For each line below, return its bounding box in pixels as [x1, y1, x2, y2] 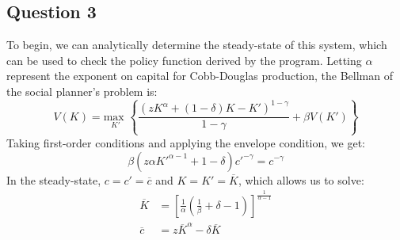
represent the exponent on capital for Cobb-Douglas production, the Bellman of [6, 67, 394, 84]
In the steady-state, [6, 171, 101, 188]
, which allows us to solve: [238, 171, 364, 188]
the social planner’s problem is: [6, 82, 158, 99]
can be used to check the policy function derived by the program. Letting [6, 51, 362, 68]
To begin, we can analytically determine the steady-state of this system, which [6, 36, 387, 53]
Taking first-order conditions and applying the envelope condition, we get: [6, 134, 365, 150]
